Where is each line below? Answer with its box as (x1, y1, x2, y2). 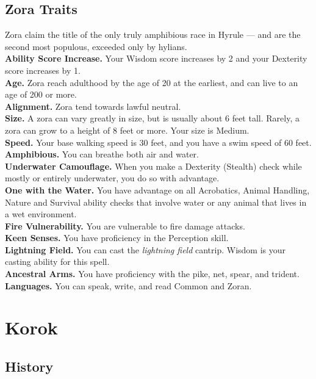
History (5, 357, 54, 376)
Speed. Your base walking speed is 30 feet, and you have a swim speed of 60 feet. (5, 135, 312, 148)
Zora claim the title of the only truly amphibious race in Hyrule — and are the (5, 28, 301, 41)
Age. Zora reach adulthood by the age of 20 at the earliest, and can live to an (5, 76, 298, 88)
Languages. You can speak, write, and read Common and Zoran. (5, 279, 252, 292)
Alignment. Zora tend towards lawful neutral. (5, 99, 181, 112)
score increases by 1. (5, 63, 81, 76)
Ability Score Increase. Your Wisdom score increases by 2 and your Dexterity (5, 52, 307, 65)
